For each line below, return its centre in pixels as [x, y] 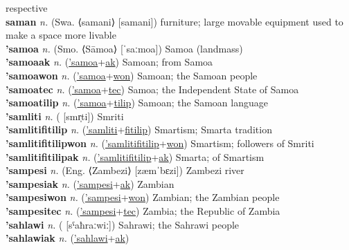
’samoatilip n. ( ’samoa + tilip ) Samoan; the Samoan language [137, 103]
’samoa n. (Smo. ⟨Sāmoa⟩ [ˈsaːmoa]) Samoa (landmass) [124, 48]
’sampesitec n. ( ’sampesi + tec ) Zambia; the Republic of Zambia [143, 210]
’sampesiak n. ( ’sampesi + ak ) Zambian [90, 183]
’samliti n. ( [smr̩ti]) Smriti [65, 116]
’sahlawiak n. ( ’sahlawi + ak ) [68, 238]
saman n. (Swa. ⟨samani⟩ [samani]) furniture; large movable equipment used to [174, 21]
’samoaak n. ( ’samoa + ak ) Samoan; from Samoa [109, 62]
